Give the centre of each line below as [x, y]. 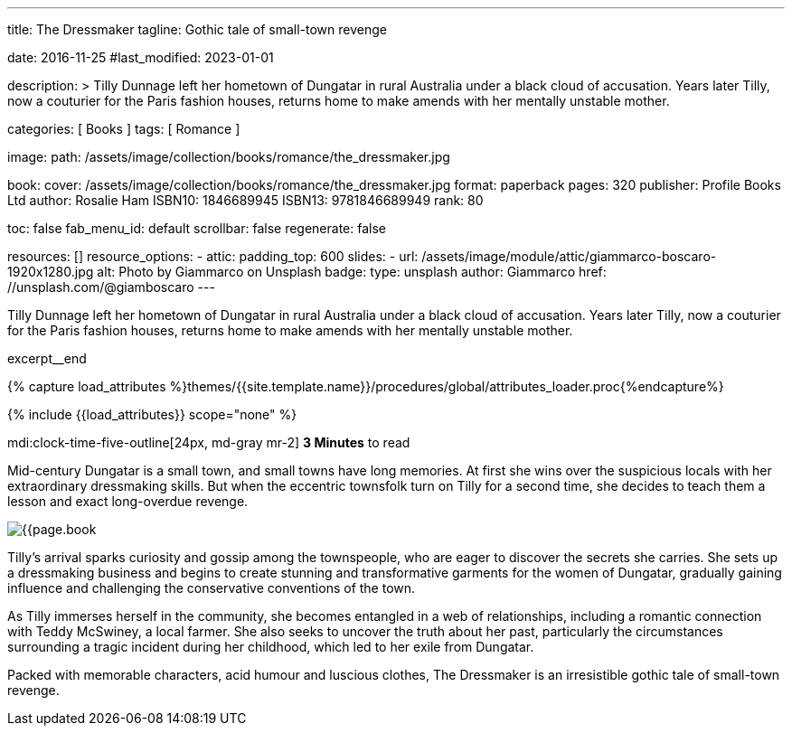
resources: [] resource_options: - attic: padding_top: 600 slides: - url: [213, 256]
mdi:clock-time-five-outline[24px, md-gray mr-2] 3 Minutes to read [209, 442]
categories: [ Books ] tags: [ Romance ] [124, 129]
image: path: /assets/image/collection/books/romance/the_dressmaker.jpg [229, 157]
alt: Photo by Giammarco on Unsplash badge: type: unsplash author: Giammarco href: [352, 272]
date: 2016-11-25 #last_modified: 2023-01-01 [141, 57]
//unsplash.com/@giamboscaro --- [111, 287]
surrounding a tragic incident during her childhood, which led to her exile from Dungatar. [271, 647]
